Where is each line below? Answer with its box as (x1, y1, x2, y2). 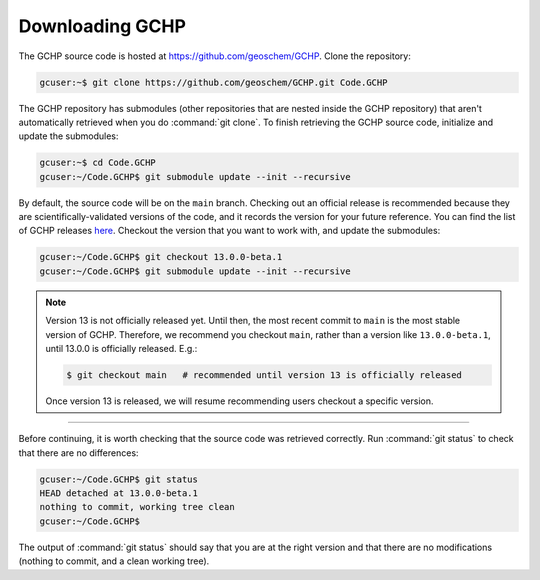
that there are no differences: (18, 446, 139, 459)
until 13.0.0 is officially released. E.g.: (45, 342, 198, 354)
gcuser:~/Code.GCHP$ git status (39, 473, 199, 485)
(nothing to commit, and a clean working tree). (18, 555, 210, 567)
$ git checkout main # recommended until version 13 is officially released (66, 369, 462, 380)
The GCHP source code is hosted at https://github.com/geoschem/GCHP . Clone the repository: (18, 50, 412, 62)
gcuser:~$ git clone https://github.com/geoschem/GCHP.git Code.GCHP (39, 76, 388, 88)
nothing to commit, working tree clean (39, 501, 235, 513)
